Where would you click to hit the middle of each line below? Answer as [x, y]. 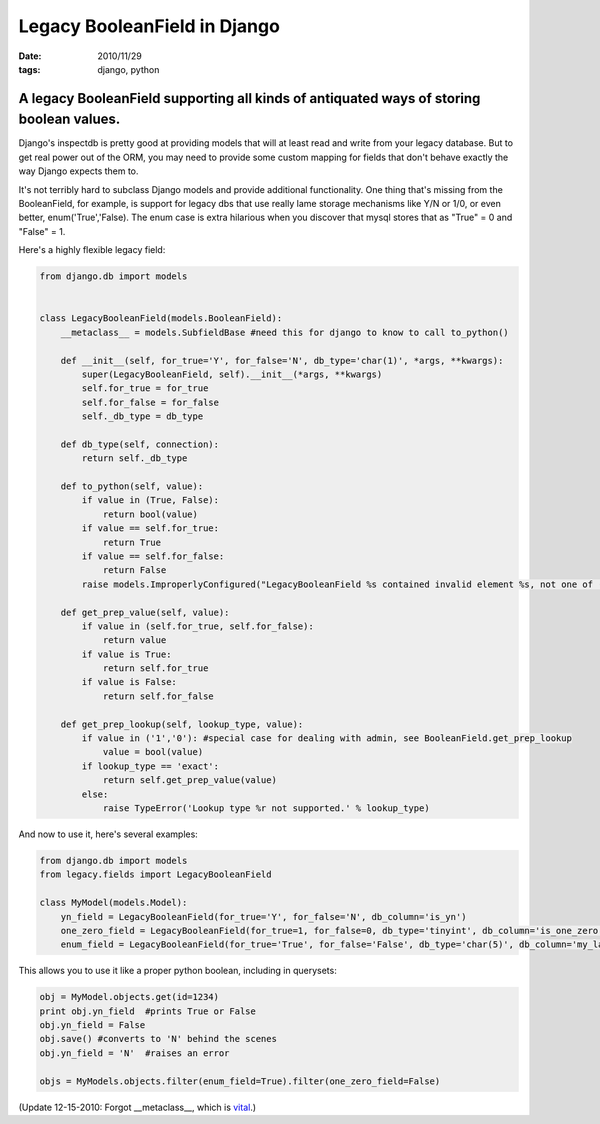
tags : [29, 69]
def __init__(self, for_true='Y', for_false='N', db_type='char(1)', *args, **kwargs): [282, 360]
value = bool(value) [153, 752]
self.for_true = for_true [145, 388]
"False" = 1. [42, 231]
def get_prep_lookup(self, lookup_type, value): [182, 724]
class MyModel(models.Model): [113, 903]
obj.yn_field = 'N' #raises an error [134, 1053]
